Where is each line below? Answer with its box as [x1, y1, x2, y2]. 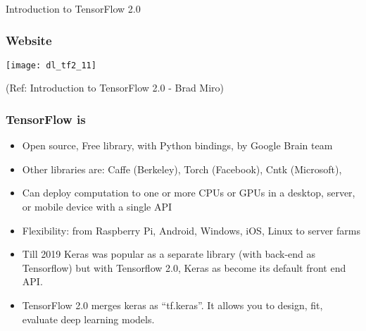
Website [6, 31, 52, 49]
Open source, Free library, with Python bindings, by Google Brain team [22, 138, 333, 153]
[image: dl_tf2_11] [6, 60, 96, 70]
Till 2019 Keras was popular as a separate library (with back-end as [22, 246, 316, 261]
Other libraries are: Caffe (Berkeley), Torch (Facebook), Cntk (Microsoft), [22, 161, 342, 176]
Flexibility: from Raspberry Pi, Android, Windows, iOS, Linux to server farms [22, 223, 360, 237]
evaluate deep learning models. [22, 311, 155, 326]
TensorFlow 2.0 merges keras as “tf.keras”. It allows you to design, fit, [22, 298, 323, 313]
